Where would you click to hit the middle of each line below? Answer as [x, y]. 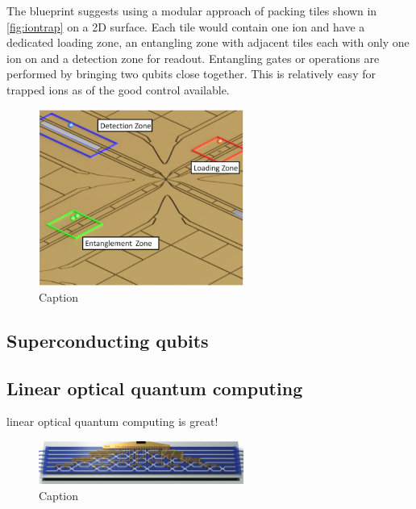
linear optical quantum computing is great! [112, 421]
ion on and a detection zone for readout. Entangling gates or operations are [193, 58]
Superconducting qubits [108, 340]
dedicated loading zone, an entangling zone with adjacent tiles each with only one [208, 42]
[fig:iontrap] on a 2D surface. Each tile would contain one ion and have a [186, 26]
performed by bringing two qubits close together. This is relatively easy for [191, 74]
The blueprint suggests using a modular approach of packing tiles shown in [192, 10]
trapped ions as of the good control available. [118, 89]
